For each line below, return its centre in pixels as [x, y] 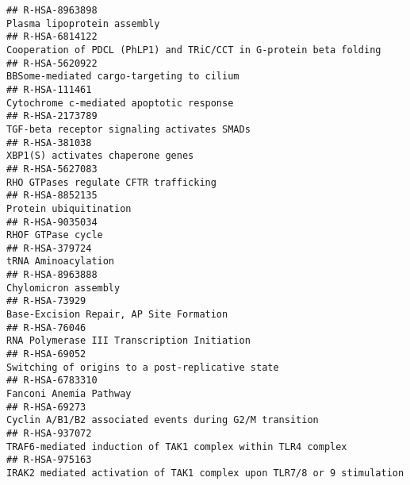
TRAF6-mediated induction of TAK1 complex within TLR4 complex [177, 447]
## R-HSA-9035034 [52, 222]
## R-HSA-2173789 [52, 116]
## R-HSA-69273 [46, 407]
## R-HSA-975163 [49, 460]
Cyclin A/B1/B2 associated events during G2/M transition [163, 420]
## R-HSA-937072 [49, 433]
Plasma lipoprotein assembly [83, 23]
